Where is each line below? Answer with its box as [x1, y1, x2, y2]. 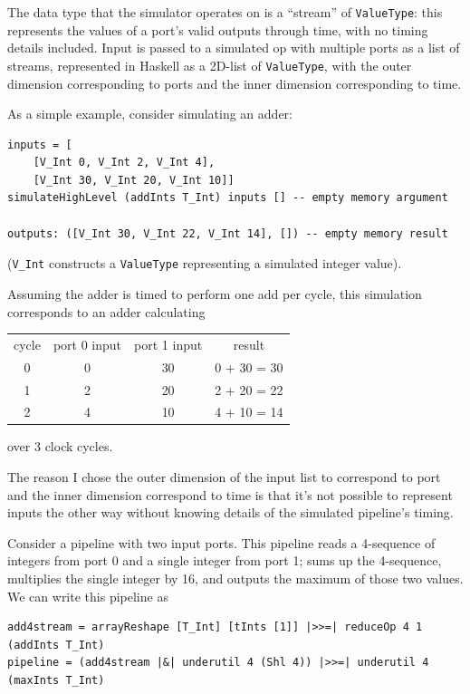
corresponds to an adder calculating [7, 302, 206, 321]
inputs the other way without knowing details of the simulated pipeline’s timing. [7, 503, 454, 522]
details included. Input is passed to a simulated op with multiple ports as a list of [7, 38, 460, 57]
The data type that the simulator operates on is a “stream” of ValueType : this [7, 3, 443, 21]
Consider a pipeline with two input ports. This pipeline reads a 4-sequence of [7, 533, 436, 552]
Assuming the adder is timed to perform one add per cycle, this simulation [7, 284, 422, 303]
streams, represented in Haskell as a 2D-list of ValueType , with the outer [7, 55, 412, 74]
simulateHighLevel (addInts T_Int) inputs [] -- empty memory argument [7, 191, 448, 205]
